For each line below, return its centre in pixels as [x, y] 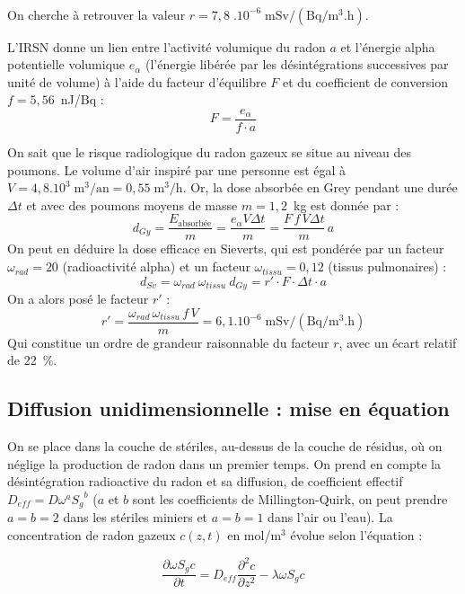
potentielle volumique [66, 64]
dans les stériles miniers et [136, 517]
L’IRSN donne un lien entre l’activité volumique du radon [167, 46]
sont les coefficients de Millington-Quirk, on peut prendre [290, 498]
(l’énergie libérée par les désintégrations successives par [297, 64]
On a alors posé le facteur [78, 299]
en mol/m [254, 534]
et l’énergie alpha [388, 46]
